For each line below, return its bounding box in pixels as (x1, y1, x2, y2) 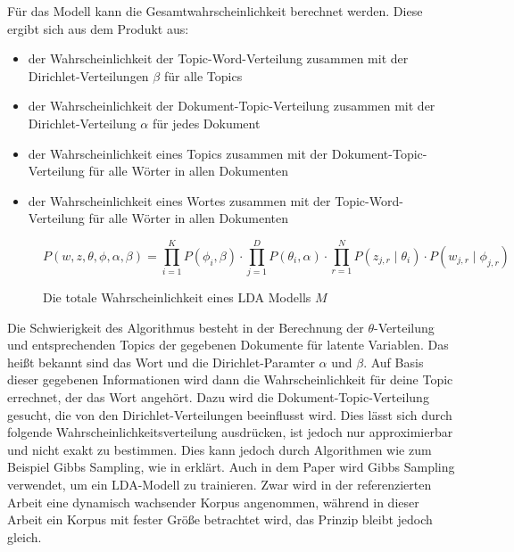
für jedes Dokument (152, 113, 261, 132)
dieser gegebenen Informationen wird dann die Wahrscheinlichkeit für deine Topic (7, 370, 453, 389)
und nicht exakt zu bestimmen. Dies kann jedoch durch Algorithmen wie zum (7, 440, 432, 458)
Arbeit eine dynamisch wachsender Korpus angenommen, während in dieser (7, 492, 419, 511)
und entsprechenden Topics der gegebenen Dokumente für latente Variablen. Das (7, 335, 449, 354)
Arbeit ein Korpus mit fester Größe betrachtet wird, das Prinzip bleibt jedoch (7, 510, 433, 529)
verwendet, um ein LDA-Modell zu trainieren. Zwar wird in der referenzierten (7, 475, 432, 493)
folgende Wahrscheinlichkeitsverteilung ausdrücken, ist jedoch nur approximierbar (7, 423, 453, 441)
